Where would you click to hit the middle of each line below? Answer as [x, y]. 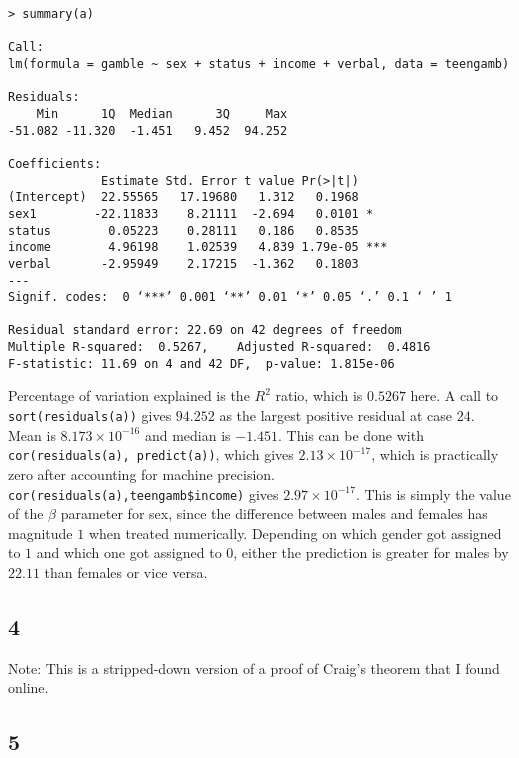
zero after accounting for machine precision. [142, 473]
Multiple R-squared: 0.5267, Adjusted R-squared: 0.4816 [219, 347]
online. [28, 687]
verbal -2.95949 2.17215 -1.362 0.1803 [183, 263]
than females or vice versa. [126, 571]
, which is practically [435, 454]
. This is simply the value [433, 493]
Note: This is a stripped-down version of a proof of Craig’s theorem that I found [254, 667]
